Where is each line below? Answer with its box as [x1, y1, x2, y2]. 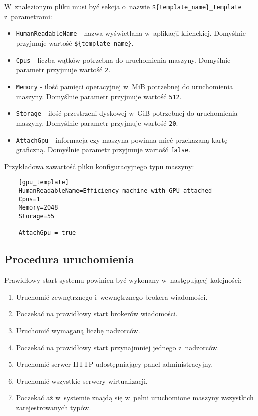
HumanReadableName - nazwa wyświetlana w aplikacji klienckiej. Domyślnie [16, 28, 246, 38]
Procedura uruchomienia [4, 251, 134, 267]
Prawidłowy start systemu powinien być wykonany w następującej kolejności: [4, 275, 242, 285]
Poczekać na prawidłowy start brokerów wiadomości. [16, 308, 178, 319]
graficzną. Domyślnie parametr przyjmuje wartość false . [16, 144, 191, 155]
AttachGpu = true [18, 229, 76, 237]
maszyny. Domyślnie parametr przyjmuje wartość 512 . [16, 91, 182, 101]
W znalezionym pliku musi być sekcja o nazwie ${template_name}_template [4, 1, 242, 11]
